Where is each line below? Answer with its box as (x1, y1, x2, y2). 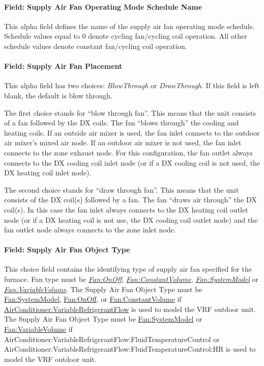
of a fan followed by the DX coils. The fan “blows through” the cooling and (4, 117, 239, 128)
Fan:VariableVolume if (4, 324, 73, 334)
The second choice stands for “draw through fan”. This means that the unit (4, 184, 239, 195)
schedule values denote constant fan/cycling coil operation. (4, 40, 187, 51)
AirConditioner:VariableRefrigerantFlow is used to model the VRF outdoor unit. (4, 303, 256, 314)
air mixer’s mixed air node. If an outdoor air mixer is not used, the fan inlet (4, 137, 242, 148)
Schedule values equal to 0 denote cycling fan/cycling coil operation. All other (4, 31, 247, 41)
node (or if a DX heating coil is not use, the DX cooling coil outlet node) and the (4, 214, 258, 225)
